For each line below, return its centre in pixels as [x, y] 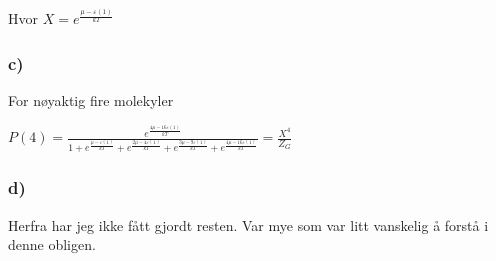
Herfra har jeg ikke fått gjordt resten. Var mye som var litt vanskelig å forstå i [248, 224]
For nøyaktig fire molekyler [91, 99]
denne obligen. [52, 244]
